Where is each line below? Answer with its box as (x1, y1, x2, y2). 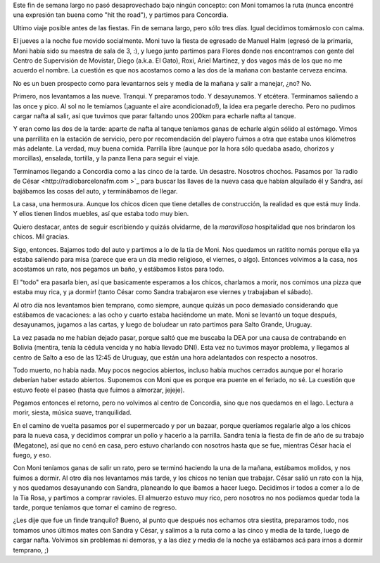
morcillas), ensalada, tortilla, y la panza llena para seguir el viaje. (13, 154, 200, 163)
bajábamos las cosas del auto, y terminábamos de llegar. (13, 186, 178, 195)
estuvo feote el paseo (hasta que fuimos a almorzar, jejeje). (13, 386, 185, 394)
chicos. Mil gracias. (13, 232, 70, 241)
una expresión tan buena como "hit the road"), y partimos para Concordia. (13, 11, 229, 19)
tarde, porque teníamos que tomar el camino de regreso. (13, 503, 177, 512)
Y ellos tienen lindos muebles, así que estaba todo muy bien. (13, 210, 189, 218)
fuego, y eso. (13, 451, 52, 460)
